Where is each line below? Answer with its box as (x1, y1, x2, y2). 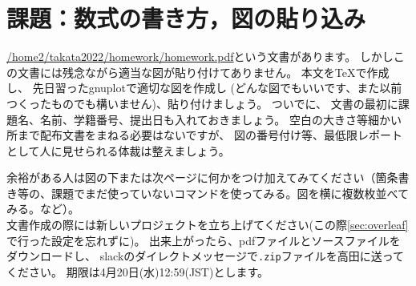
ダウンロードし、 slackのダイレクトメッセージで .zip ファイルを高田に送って (6, 248, 404, 264)
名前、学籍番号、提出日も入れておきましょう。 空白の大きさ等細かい (39, 111, 402, 127)
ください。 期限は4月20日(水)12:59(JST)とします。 (6, 263, 269, 280)
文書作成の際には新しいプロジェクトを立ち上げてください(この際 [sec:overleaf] (6, 216, 409, 233)
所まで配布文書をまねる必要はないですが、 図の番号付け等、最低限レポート (6, 127, 402, 143)
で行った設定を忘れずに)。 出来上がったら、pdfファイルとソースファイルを (6, 232, 401, 248)
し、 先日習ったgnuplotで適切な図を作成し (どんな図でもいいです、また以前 (6, 79, 402, 96)
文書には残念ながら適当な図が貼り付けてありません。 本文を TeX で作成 (17, 63, 390, 80)
